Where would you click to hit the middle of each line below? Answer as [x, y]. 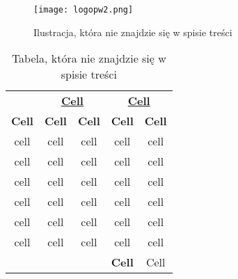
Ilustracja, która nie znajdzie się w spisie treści [133, 32]
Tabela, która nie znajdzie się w [89, 58]
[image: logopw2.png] [84, 10]
